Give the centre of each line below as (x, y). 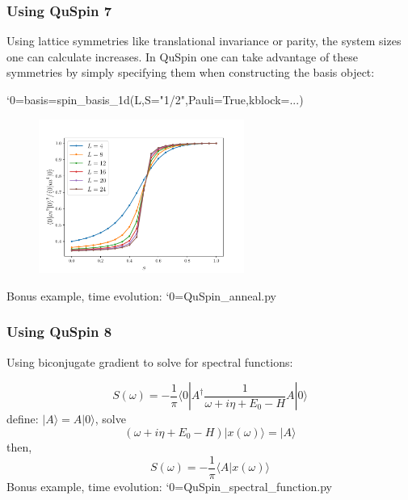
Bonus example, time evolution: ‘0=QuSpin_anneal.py (141, 295)
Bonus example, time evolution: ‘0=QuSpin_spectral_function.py (169, 486)
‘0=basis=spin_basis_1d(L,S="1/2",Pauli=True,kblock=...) (155, 99)
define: (23, 419)
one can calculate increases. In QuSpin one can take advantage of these (183, 56)
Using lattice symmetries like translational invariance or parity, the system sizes (204, 41)
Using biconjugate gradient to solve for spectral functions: (150, 361)
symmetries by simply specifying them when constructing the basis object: (191, 72)
